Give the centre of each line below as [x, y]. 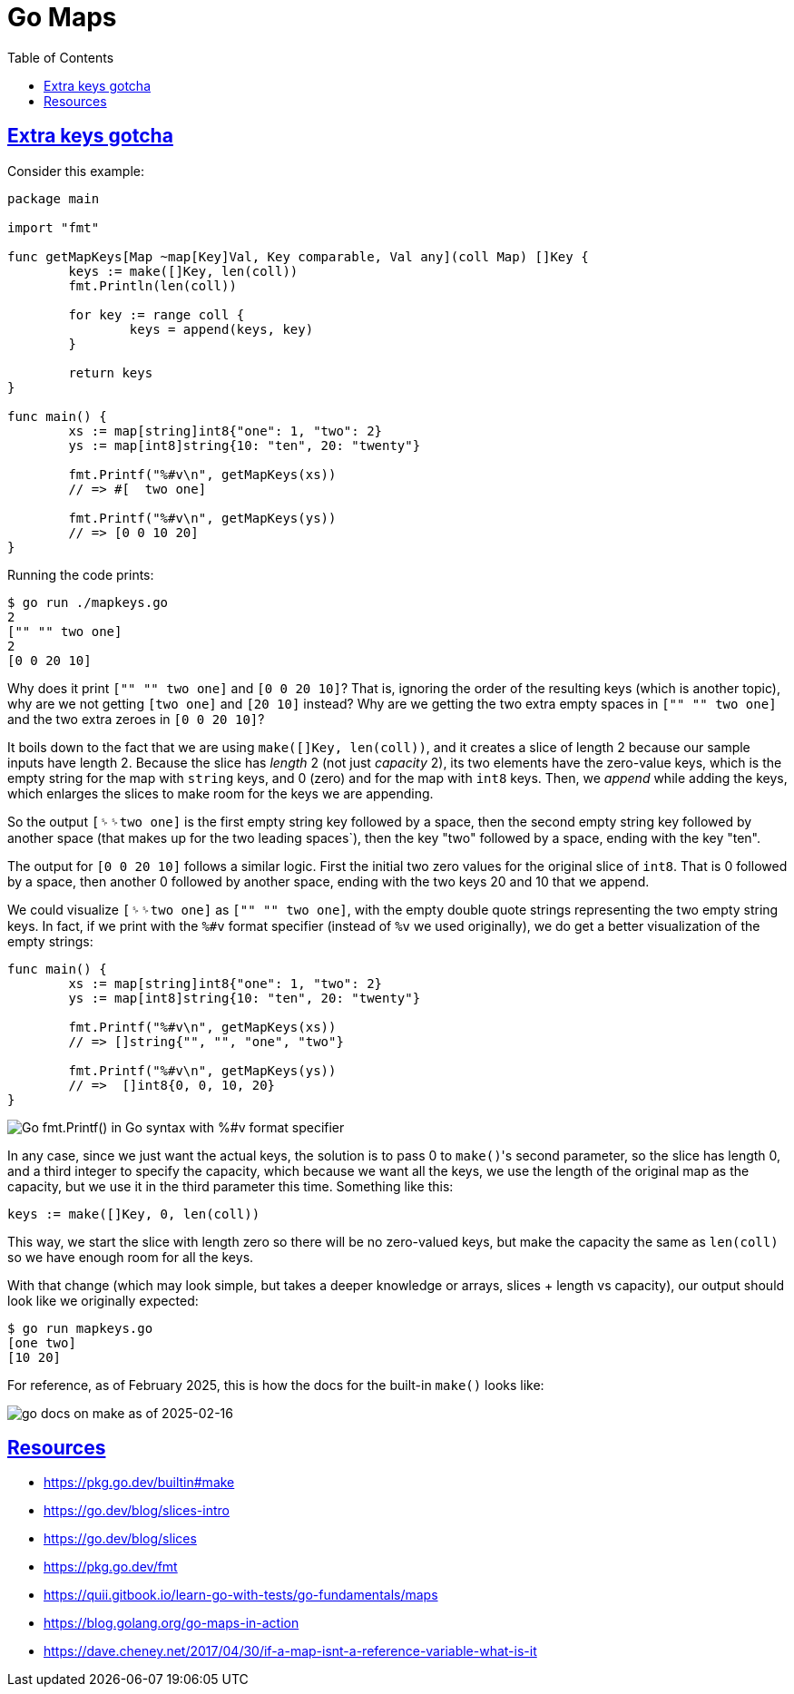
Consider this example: [76, 171]
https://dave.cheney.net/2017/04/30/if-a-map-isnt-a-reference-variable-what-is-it [290, 1651]
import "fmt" [54, 227]
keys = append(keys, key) [221, 329]
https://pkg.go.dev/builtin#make [139, 1483]
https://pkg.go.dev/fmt [111, 1567]
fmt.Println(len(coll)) [152, 285]
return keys [111, 372]
